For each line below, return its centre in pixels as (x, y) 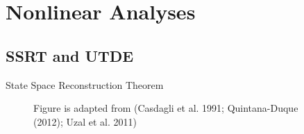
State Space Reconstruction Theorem (85, 84)
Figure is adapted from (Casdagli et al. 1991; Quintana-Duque (166, 108)
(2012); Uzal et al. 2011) (85, 121)
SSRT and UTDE (70, 55)
